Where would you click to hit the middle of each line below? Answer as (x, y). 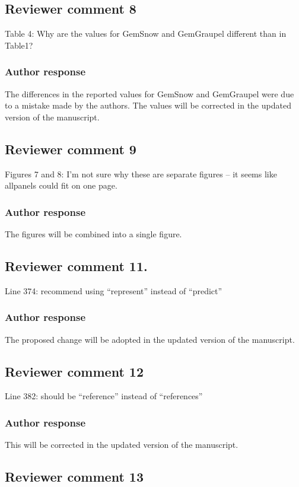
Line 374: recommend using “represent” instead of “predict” (114, 290)
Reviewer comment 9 (71, 149)
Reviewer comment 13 (74, 477)
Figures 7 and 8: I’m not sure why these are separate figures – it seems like (141, 174)
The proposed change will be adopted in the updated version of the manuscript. (150, 339)
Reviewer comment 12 (74, 371)
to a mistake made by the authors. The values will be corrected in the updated (148, 105)
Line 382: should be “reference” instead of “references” (104, 396)
